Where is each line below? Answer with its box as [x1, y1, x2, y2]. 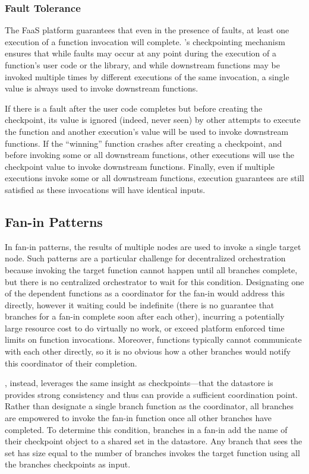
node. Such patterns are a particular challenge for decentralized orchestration [5, 252, 286, 264]
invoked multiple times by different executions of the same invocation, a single [5, 70, 289, 83]
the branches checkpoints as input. [5, 458, 131, 470]
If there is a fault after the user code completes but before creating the [5, 102, 263, 114]
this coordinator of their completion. [5, 356, 137, 369]
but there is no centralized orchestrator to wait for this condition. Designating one [5, 275, 304, 287]
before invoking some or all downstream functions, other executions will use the [5, 148, 295, 161]
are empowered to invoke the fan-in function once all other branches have [5, 412, 272, 424]
